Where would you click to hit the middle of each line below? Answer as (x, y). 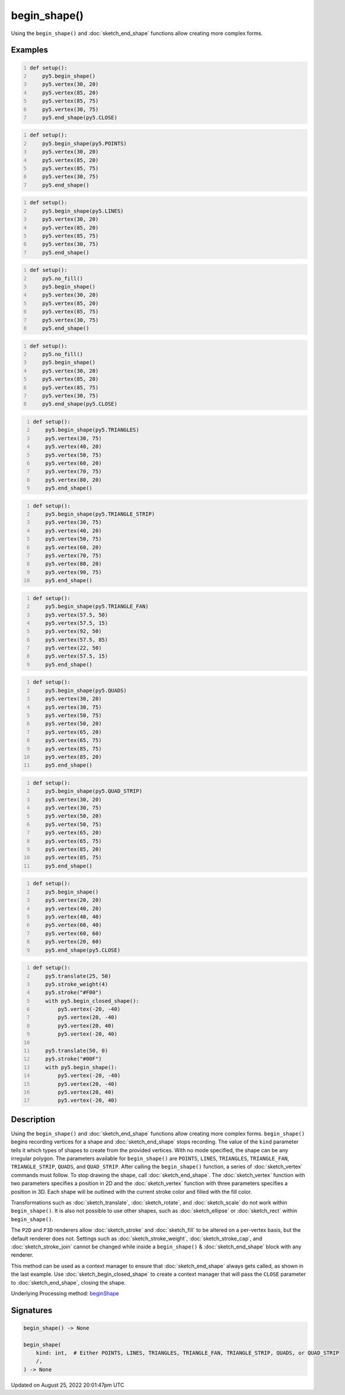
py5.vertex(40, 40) (74, 916)
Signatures (32, 1310)
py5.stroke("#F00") (74, 993)
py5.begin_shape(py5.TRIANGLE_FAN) (97, 606)
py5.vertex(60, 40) (74, 925)
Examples (30, 50)
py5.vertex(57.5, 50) (77, 615)
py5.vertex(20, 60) (74, 942)
